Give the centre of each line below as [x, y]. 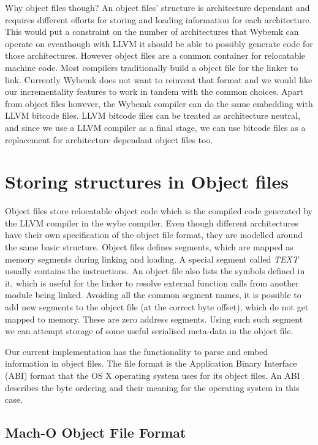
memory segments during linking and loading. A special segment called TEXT [152, 259]
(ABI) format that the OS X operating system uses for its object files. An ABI [153, 375]
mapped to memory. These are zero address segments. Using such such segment [154, 319]
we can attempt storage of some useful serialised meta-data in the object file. [149, 331]
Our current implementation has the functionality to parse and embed [137, 351]
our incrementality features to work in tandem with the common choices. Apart [154, 92]
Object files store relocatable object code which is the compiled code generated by [159, 211]
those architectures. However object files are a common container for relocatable [155, 55]
